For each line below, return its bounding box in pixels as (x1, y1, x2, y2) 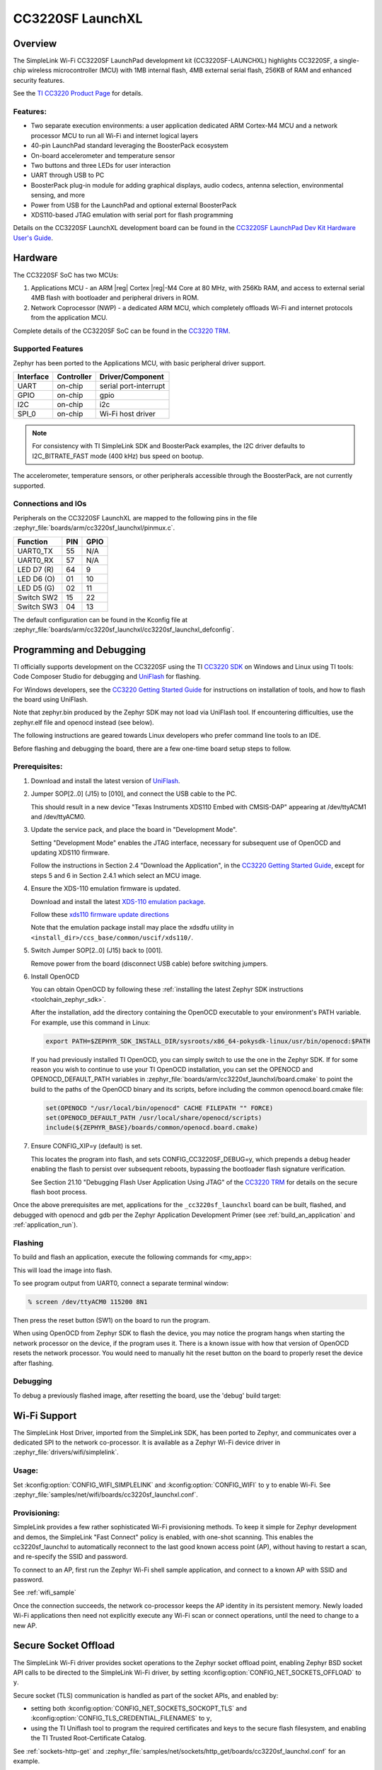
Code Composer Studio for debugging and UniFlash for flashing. (13, 673, 201, 681)
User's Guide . (13, 234, 53, 242)
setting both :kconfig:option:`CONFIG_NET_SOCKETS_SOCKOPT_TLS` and (30, 1704, 248, 1713)
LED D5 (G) (17, 583, 55, 593)
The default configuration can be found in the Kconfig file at (13, 615, 187, 624)
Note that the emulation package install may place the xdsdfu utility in (30, 923, 234, 932)
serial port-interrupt (99, 381, 166, 391)
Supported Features (13, 344, 84, 354)
